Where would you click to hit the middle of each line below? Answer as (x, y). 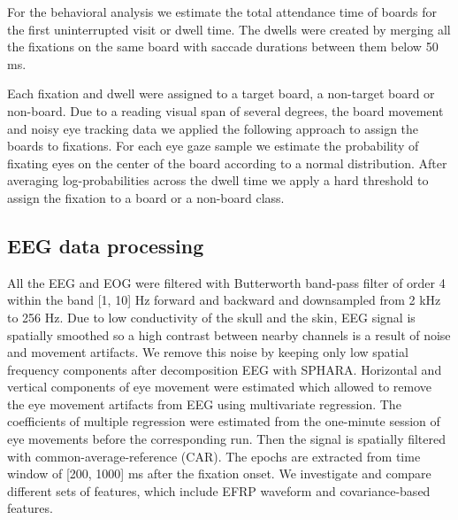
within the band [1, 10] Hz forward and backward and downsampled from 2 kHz (224, 300)
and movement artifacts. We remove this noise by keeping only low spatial (208, 352)
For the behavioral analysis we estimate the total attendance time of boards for (222, 12)
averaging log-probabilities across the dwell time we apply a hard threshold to (218, 180)
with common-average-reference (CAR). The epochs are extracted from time (214, 456)
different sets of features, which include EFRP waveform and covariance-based (219, 490)
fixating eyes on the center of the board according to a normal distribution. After (227, 163)
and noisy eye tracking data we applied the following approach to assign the (213, 128)
